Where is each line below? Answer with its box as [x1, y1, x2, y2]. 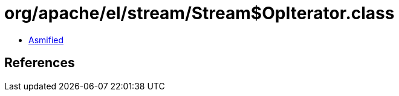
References [4, 55, 75, 71]
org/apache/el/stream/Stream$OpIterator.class [4, 3, 395, 23]
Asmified [28, 34, 64, 45]
